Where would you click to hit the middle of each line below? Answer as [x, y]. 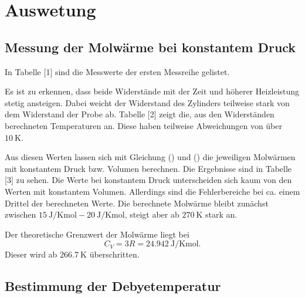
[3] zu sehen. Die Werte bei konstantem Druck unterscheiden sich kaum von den [148, 180]
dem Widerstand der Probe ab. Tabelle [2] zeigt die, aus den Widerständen [140, 114]
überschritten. [114, 254]
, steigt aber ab [152, 214]
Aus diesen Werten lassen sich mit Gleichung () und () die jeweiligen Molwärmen [150, 157]
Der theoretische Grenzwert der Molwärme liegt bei [97, 234]
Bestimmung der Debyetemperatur [113, 286]
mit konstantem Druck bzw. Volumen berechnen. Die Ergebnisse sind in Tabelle [148, 168]
